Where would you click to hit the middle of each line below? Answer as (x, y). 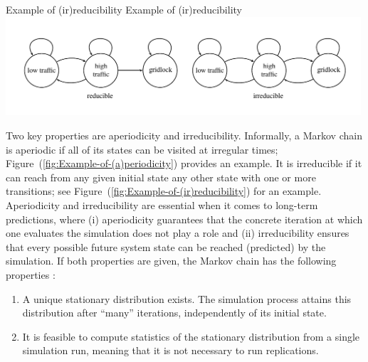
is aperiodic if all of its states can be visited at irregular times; (142, 149)
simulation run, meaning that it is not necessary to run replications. (170, 350)
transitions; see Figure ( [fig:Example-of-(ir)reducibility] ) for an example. (164, 191)
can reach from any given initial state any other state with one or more (161, 177)
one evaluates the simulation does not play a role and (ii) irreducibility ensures (178, 233)
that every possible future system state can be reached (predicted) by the (166, 246)
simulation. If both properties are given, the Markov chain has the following (171, 261)
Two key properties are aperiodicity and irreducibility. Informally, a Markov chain (184, 135)
